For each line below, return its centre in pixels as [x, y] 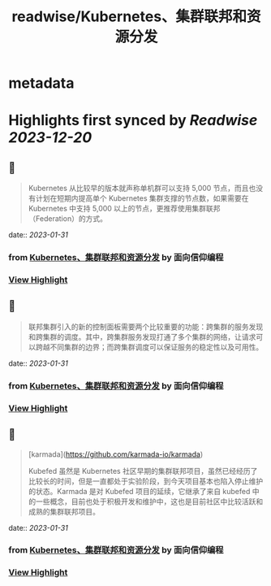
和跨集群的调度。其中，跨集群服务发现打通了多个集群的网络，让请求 [142, 336]
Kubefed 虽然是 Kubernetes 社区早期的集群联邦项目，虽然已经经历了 [143, 471]
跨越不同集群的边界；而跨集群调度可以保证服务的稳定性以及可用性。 [149, 347]
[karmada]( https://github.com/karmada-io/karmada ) [116, 454]
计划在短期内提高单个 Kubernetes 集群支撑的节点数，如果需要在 [142, 198]
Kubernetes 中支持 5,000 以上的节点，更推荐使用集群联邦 [124, 209]
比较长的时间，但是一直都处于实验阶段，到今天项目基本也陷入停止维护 [146, 481]
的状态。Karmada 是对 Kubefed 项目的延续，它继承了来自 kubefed [139, 491]
